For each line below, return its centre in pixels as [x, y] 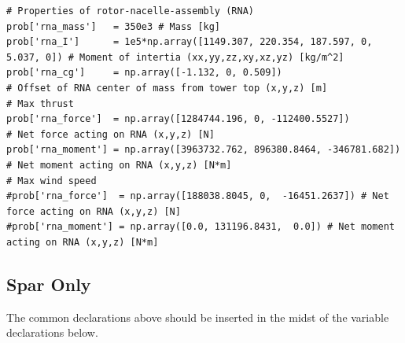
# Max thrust [40, 103]
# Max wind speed [52, 181]
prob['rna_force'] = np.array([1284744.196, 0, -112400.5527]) [178, 119]
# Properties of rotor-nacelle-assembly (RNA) [130, 11]
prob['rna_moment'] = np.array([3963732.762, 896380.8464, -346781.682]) [204, 150]
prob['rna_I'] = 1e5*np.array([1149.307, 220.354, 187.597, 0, [190, 42]
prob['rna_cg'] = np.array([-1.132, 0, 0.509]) [144, 73]
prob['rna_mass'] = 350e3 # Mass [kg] [114, 26]
